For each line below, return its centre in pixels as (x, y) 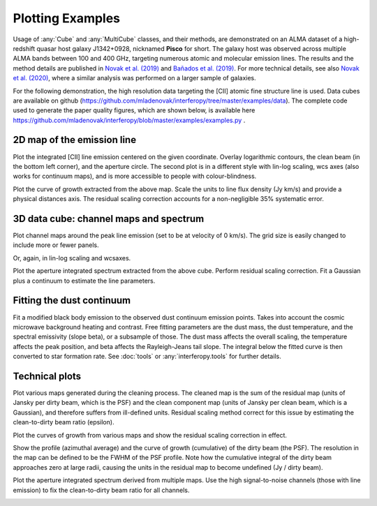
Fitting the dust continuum (72, 300)
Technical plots (47, 376)
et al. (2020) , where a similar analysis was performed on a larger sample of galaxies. (134, 78)
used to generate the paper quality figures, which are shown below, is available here (134, 110)
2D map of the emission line (74, 140)
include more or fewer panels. (56, 245)
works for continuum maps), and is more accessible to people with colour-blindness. (135, 176)
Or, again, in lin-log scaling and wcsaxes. (72, 258)
